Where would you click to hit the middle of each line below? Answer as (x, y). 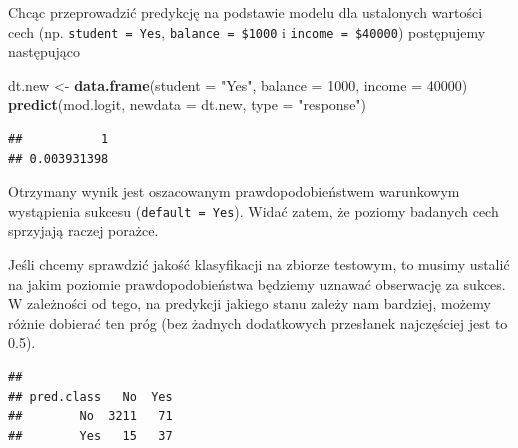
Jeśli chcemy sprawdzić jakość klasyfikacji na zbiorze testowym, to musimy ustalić (259, 264)
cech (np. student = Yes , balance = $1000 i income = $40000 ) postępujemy (247, 31)
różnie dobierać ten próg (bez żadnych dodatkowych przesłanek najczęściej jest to (258, 322)
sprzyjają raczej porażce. (83, 230)
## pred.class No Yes (90, 396)
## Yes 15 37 (90, 435)
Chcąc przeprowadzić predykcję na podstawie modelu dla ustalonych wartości (245, 12)
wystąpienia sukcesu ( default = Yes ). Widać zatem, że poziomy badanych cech (253, 210)
